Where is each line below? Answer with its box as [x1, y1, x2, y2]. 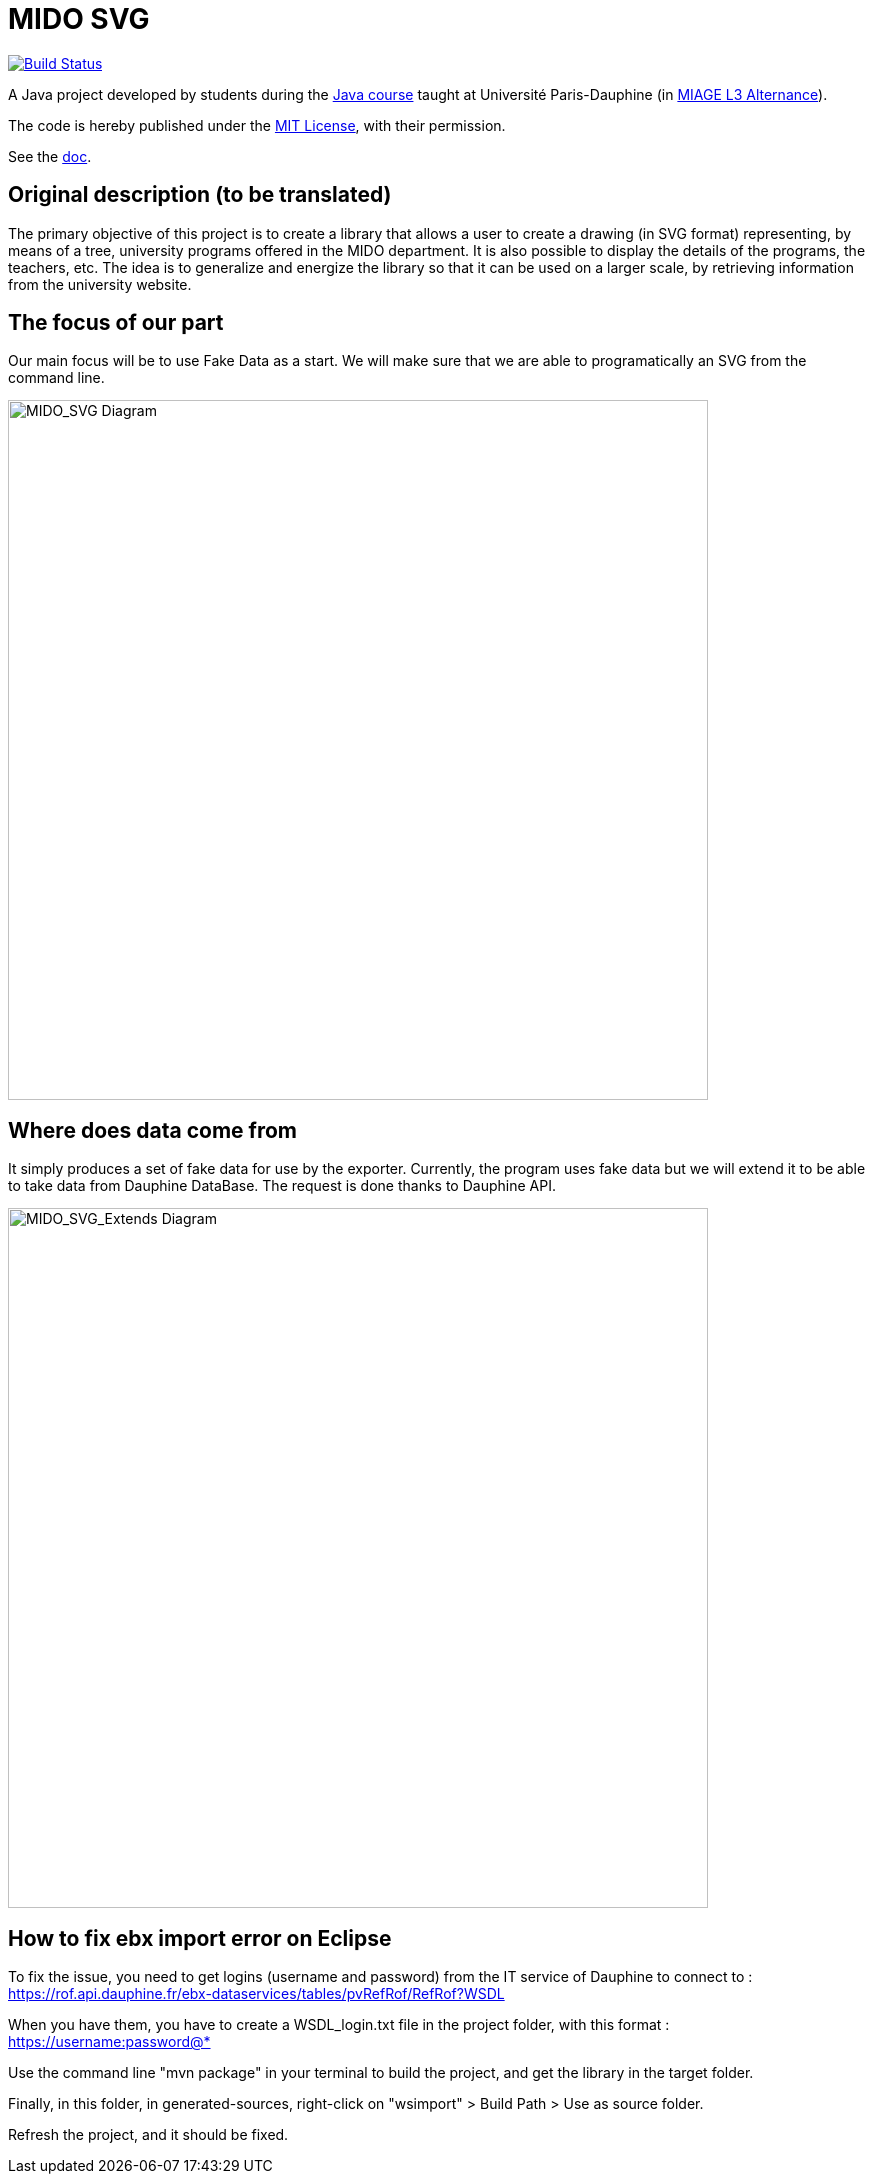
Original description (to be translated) [8, 182, 392, 208]
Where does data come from [8, 1117, 297, 1143]
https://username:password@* [8, 2033, 211, 2051]
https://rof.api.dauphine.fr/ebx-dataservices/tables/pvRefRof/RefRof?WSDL [8, 1985, 505, 2003]
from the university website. [8, 275, 192, 293]
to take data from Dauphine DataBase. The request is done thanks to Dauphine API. [8, 1177, 556, 1195]
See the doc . [8, 147, 92, 165]
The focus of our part [8, 310, 224, 336]
